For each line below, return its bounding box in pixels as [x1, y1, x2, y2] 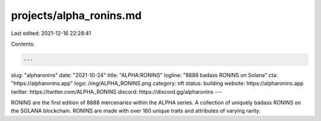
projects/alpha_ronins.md [11, 9, 142, 22]
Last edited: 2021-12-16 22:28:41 [11, 30, 92, 37]
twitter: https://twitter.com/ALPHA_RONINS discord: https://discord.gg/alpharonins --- [11, 88, 222, 95]
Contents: [11, 40, 35, 47]
